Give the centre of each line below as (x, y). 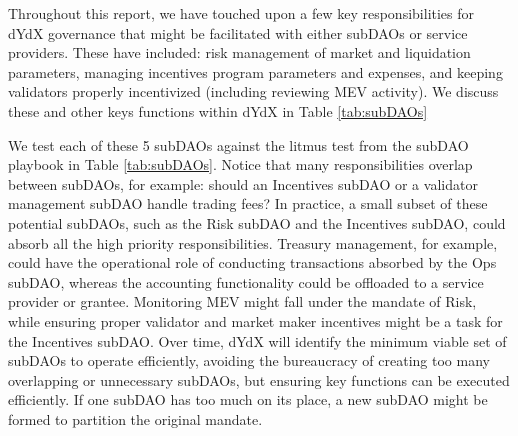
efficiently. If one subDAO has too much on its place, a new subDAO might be (248, 399)
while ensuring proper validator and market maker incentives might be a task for (255, 320)
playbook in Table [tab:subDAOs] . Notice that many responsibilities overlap (240, 164)
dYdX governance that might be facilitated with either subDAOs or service (238, 32)
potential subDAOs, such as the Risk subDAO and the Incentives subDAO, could (257, 222)
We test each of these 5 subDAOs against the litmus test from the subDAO (238, 144)
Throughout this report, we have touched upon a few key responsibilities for (241, 13)
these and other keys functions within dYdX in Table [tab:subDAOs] (218, 110)
